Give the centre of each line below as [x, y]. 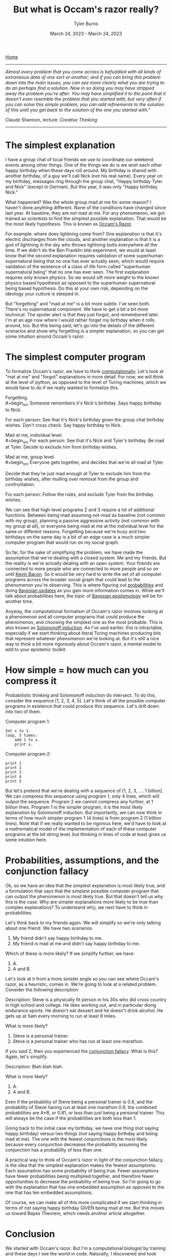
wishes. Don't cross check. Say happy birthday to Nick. [63, 425]
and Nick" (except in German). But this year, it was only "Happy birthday [81, 187]
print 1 [14, 763]
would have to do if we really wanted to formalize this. [62, 388]
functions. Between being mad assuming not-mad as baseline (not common [85, 515]
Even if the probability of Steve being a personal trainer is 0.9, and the [79, 1102]
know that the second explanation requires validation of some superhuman [84, 255]
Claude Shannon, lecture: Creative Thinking [51, 119]
